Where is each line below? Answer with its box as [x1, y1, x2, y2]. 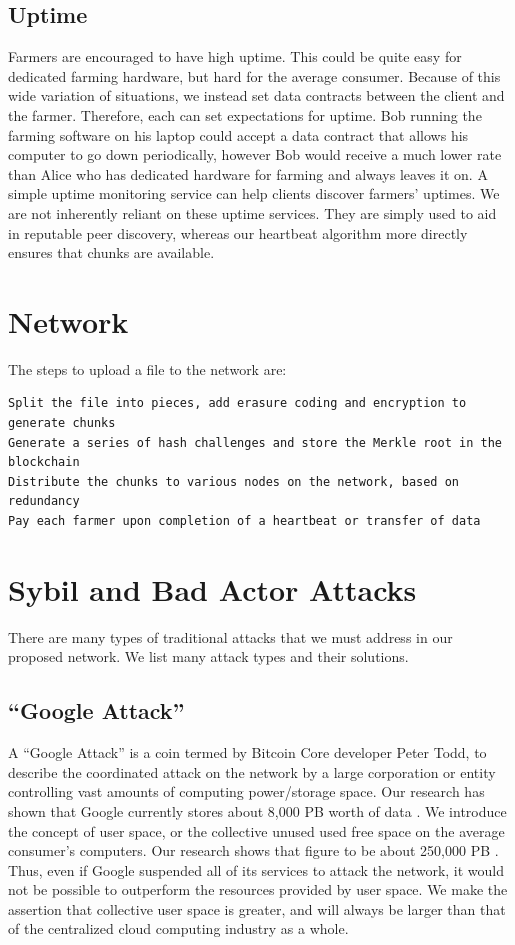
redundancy [8, 494, 80, 509]
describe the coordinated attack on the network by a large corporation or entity [8, 761, 496, 782]
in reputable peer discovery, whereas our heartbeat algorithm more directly [8, 222, 468, 243]
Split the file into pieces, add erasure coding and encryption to [8, 396, 467, 411]
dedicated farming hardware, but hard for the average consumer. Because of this [8, 65, 501, 86]
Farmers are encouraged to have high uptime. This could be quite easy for [8, 46, 462, 67]
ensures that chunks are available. [8, 242, 215, 263]
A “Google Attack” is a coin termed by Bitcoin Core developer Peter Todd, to [8, 742, 487, 763]
